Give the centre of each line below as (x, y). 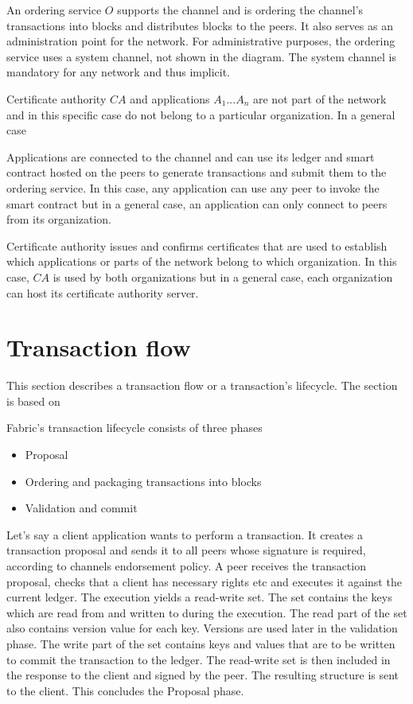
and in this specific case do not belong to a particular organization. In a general (201, 114)
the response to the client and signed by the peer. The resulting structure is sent (203, 675)
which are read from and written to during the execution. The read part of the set (207, 612)
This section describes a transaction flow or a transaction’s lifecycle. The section (202, 385)
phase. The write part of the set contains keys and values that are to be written (201, 643)
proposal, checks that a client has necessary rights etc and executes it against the (204, 581)
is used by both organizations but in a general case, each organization (223, 276)
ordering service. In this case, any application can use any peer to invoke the (193, 187)
